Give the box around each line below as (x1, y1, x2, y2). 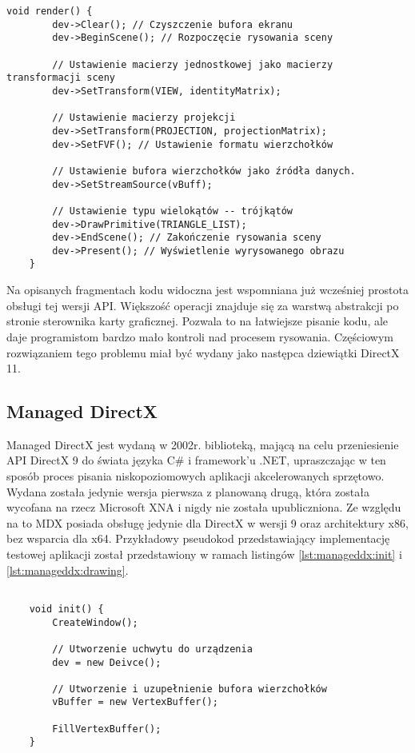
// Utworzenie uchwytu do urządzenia (52, 643, 253, 655)
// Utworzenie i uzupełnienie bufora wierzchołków (52, 683, 327, 695)
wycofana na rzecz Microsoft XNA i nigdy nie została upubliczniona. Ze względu (6, 499, 401, 516)
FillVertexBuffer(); (52, 723, 162, 735)
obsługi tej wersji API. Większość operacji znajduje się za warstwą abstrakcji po (6, 297, 399, 313)
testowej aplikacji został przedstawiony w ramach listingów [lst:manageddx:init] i (6, 546, 402, 563)
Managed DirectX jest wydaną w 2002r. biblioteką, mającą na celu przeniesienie (6, 436, 399, 452)
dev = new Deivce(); (52, 656, 162, 668)
